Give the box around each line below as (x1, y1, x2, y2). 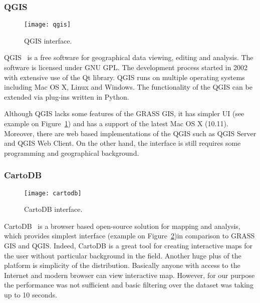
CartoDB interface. (24, 204, 83, 214)
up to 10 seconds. (4, 289, 57, 300)
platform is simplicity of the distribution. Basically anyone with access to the (4, 260, 240, 270)
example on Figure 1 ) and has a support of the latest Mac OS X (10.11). (4, 118, 228, 129)
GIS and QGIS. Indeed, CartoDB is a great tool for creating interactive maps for (4, 240, 253, 251)
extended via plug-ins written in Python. (4, 91, 129, 102)
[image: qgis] (24, 21, 71, 29)
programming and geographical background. (4, 147, 139, 158)
